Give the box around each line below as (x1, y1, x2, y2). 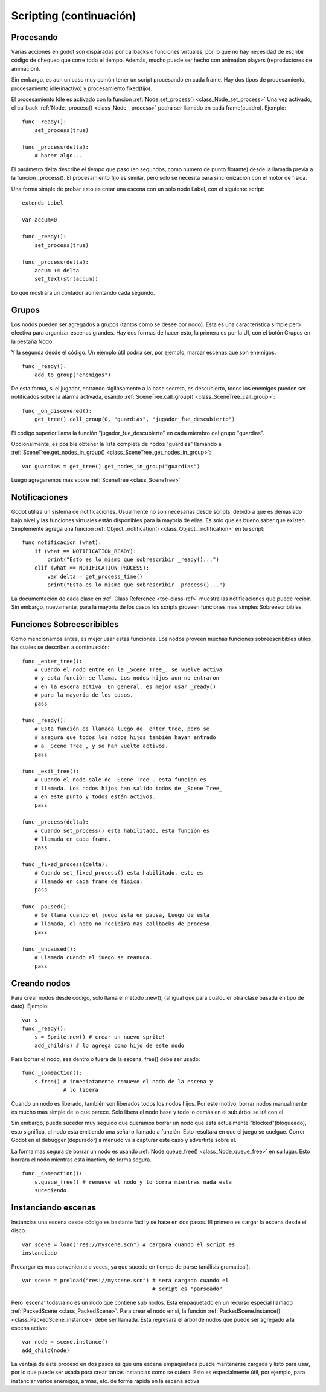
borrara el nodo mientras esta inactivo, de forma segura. (11, 1156, 152, 1163)
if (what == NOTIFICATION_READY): (34, 548, 137, 554)
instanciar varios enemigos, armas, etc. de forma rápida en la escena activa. (11, 1377, 202, 1384)
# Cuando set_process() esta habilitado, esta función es (34, 827, 210, 834)
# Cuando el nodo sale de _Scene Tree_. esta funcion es (34, 776, 206, 783)
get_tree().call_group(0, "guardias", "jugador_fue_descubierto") (34, 416, 235, 423)
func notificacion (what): (22, 539, 102, 546)
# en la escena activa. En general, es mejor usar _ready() (34, 683, 217, 690)
